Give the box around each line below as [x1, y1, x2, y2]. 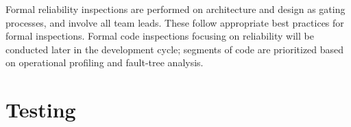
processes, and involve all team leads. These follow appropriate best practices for [5, 15, 344, 29]
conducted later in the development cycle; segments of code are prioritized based [5, 42, 344, 56]
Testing [5, 96, 76, 124]
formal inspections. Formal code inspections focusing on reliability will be [5, 29, 314, 43]
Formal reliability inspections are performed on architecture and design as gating [5, 2, 346, 16]
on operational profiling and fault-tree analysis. [5, 55, 204, 70]
